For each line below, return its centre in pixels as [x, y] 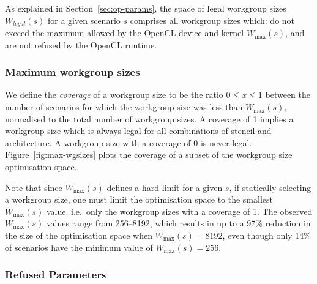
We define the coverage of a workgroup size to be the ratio [114, 95]
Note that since [34, 187]
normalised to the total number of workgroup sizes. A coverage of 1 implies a [149, 118]
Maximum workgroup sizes [73, 72]
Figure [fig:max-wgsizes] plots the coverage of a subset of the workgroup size [149, 155]
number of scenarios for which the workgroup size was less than [124, 107]
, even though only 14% [267, 235]
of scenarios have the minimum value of [79, 247]
